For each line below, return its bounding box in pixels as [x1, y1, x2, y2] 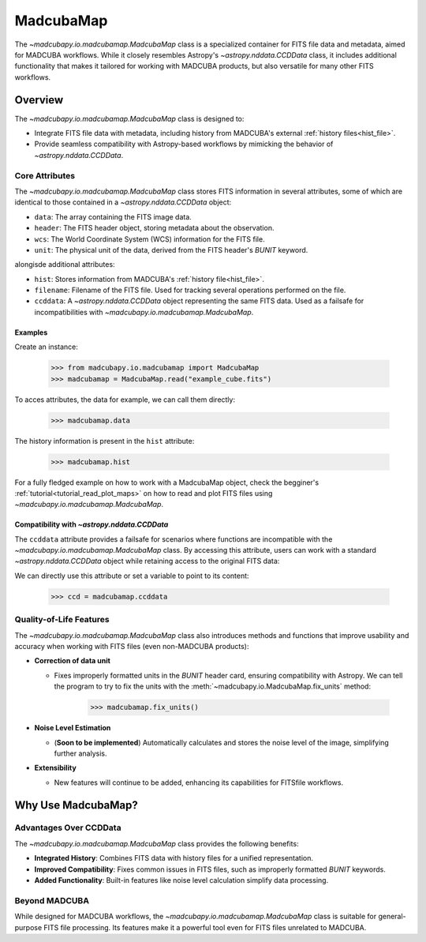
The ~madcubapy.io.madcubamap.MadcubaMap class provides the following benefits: [14, 839, 299, 848]
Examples [14, 328, 48, 337]
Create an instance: [14, 342, 79, 351]
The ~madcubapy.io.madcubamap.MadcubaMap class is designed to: [14, 114, 245, 123]
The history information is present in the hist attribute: [14, 436, 195, 445]
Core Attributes [14, 170, 75, 181]
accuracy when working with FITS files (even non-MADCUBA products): [14, 641, 249, 651]
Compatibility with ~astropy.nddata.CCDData [14, 520, 169, 529]
